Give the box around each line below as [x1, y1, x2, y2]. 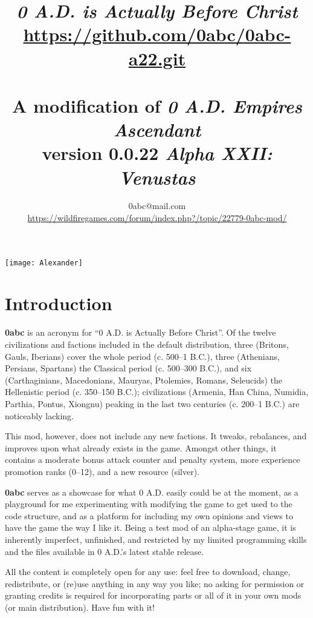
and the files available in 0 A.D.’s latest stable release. [5, 545, 204, 557]
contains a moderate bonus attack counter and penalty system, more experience [5, 453, 300, 466]
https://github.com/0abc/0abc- [23, 22, 291, 47]
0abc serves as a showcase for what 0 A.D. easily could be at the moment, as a [5, 485, 298, 498]
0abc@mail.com [128, 199, 186, 212]
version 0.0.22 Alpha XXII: [42, 141, 273, 166]
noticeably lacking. [5, 409, 74, 422]
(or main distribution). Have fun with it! [5, 600, 155, 613]
